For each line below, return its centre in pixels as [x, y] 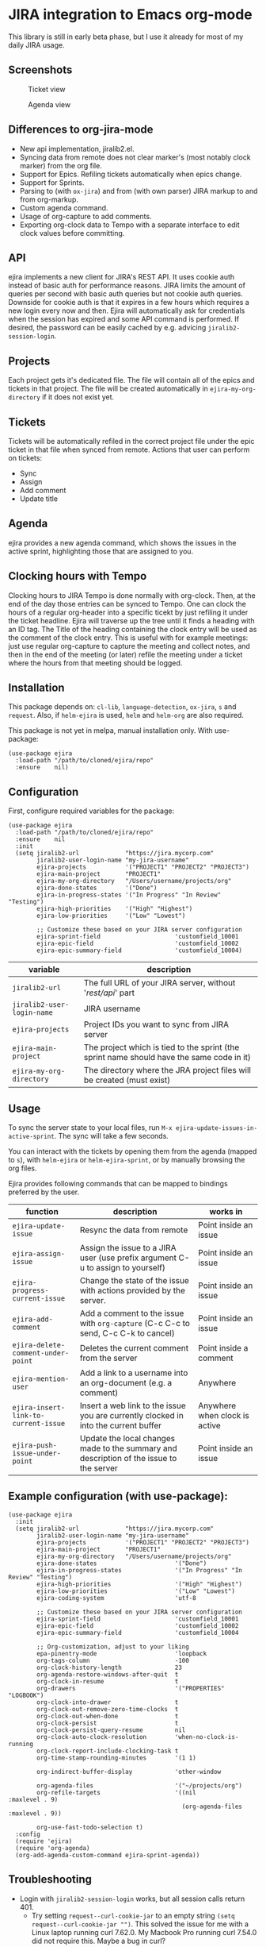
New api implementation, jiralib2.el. [77, 148]
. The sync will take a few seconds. [111, 1136]
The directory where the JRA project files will [167, 1070]
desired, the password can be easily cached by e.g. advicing [107, 328]
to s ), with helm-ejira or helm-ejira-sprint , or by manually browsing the [127, 1160]
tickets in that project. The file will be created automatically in [108, 389]
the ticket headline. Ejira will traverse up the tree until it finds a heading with [131, 620]
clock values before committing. [72, 233]
